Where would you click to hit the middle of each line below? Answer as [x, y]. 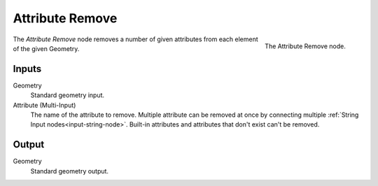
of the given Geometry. [46, 48]
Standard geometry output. [69, 171]
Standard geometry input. [68, 95]
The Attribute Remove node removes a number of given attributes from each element [135, 39]
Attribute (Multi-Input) [44, 105]
